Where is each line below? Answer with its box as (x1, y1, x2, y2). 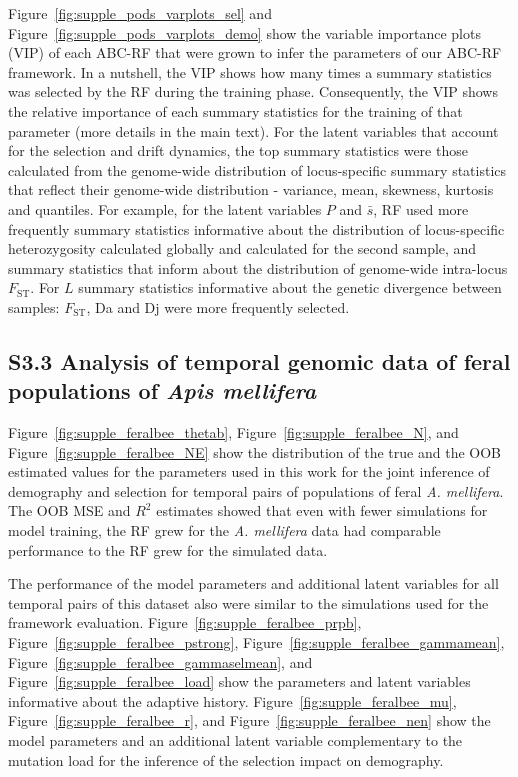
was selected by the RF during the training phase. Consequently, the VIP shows (8, 81, 498, 102)
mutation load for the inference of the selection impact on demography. (8, 749, 444, 770)
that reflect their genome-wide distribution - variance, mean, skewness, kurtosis (8, 179, 494, 200)
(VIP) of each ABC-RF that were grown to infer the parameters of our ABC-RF (8, 42, 502, 63)
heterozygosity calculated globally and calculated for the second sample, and (8, 238, 477, 259)
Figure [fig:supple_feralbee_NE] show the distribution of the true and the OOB (8, 441, 502, 462)
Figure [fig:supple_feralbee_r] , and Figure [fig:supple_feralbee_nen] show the (8, 710, 491, 731)
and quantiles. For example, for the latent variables (8, 198, 322, 219)
